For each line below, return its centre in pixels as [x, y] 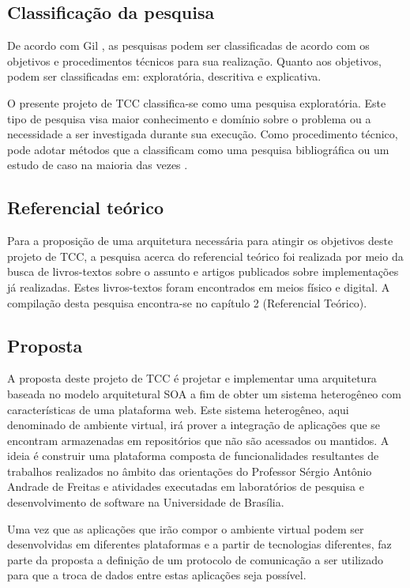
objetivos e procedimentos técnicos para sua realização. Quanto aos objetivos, [194, 60]
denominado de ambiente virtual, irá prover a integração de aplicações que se [194, 425]
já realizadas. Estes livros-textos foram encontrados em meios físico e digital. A [199, 286]
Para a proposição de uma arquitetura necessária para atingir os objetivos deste [200, 241]
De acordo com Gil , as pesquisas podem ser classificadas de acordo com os [188, 45]
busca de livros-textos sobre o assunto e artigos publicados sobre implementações [203, 271]
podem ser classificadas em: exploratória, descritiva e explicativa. [164, 76]
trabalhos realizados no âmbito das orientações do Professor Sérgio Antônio [190, 471]
